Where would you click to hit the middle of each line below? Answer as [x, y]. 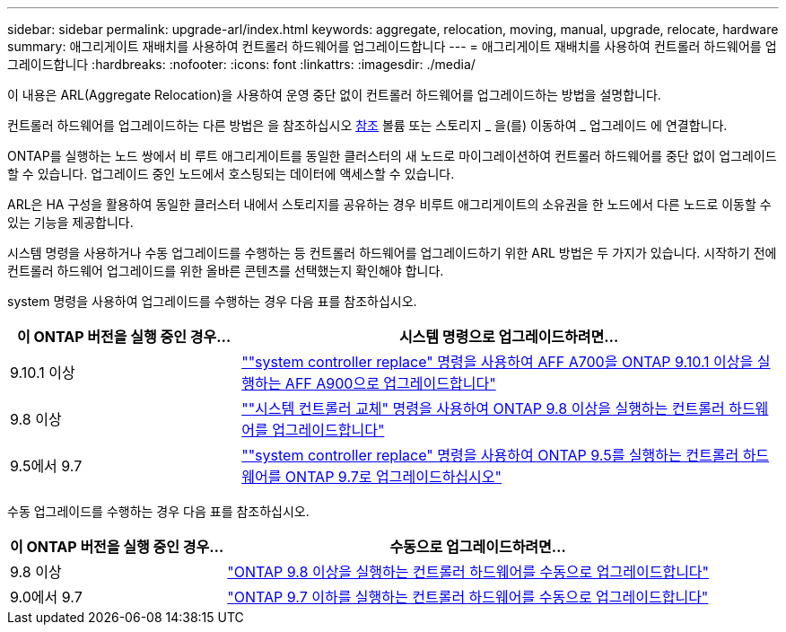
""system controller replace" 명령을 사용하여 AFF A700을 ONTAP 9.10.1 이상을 [498, 362]
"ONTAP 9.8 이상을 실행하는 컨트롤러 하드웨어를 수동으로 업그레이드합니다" [468, 572]
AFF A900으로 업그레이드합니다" [390, 383]
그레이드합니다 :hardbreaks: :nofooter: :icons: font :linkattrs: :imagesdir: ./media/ [241, 64]
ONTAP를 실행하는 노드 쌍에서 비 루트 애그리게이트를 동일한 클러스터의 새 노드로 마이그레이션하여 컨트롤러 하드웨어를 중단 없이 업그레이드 [392, 156]
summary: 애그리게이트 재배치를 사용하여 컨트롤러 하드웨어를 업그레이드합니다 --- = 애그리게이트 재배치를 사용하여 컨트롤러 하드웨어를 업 [392, 46]
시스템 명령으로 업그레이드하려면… [509, 337]
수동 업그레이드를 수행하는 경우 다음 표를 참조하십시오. [158, 511]
